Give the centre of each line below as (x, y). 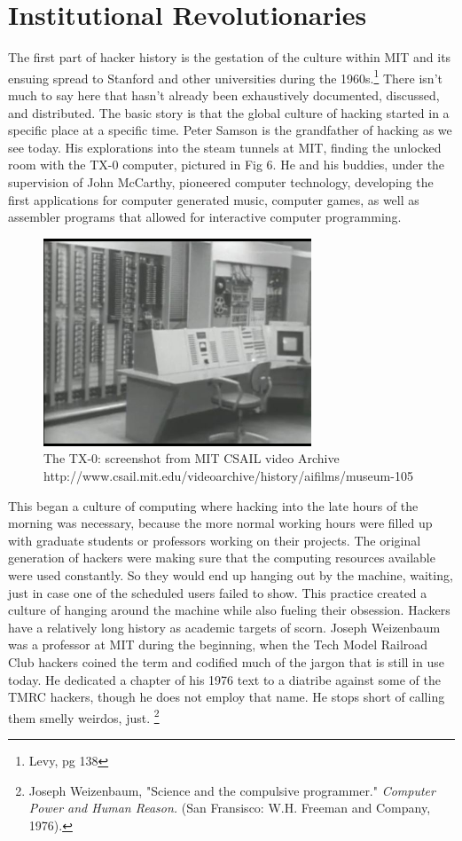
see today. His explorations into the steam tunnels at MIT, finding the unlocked (225, 147)
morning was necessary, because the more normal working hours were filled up (220, 523)
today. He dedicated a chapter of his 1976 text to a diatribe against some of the (224, 679)
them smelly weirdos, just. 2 (84, 716)
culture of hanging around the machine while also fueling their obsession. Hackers (229, 610)
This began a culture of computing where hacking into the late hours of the (213, 505)
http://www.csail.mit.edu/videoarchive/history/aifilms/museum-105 (228, 475)
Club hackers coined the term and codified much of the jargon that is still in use (226, 661)
